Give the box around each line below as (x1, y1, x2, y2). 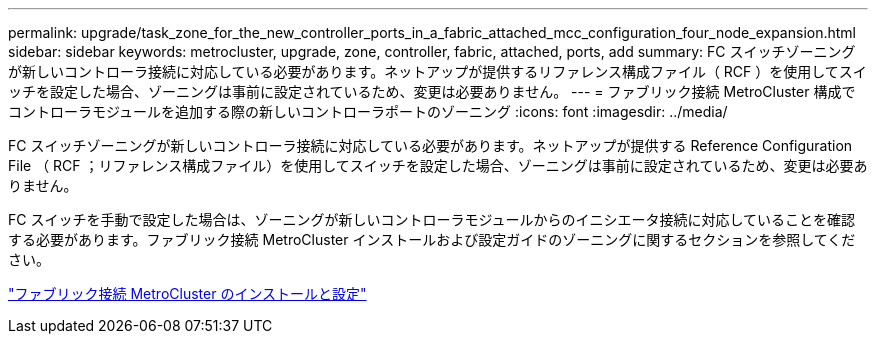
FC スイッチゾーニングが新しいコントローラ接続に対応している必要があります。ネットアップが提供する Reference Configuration (8, 137, 853, 154)
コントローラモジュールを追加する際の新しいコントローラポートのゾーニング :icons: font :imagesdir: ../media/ (8, 103, 728, 120)
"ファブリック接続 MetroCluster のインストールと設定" (8, 285, 367, 302)
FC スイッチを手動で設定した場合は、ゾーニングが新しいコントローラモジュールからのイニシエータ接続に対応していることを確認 (8, 211, 856, 228)
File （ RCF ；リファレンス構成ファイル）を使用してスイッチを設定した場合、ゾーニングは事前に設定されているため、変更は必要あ (8, 157, 868, 174)
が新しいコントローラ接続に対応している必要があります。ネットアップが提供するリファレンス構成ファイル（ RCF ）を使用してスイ (8, 63, 867, 80)
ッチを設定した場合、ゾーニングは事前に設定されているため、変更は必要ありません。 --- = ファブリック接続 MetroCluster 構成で (8, 83, 856, 100)
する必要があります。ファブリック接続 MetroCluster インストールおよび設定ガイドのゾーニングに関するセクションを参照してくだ (8, 231, 856, 248)
